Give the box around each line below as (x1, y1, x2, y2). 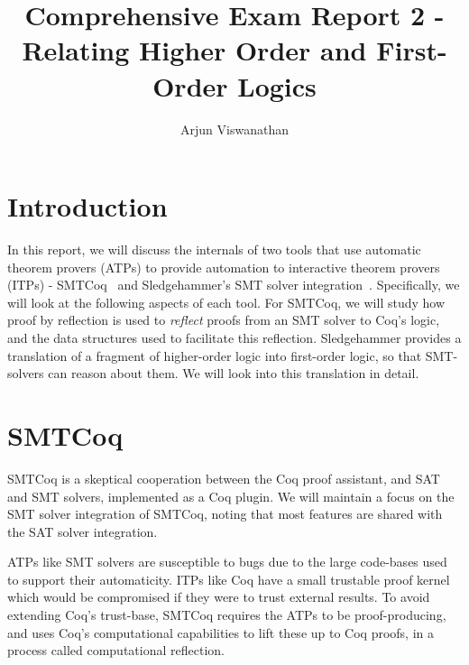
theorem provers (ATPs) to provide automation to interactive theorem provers (7, 257, 440, 276)
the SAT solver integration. (7, 522, 158, 540)
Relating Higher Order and (22, 32, 367, 69)
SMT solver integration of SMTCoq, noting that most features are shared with (7, 504, 443, 523)
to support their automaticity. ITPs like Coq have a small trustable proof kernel (7, 569, 450, 588)
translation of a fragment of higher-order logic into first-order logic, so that (7, 346, 422, 365)
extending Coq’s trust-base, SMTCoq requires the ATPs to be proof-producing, (7, 605, 446, 624)
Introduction (7, 188, 168, 225)
